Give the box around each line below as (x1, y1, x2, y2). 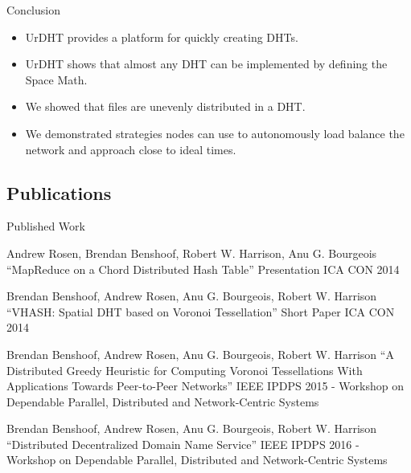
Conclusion (6, 2, 60, 18)
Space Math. (25, 71, 88, 88)
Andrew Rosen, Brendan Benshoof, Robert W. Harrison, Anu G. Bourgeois (6, 244, 377, 261)
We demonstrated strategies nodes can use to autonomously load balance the (25, 124, 405, 141)
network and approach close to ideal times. (25, 141, 236, 157)
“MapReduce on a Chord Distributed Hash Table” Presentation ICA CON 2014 (6, 260, 400, 277)
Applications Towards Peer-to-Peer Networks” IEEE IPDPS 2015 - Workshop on (6, 377, 405, 394)
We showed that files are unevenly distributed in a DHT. (25, 98, 306, 115)
